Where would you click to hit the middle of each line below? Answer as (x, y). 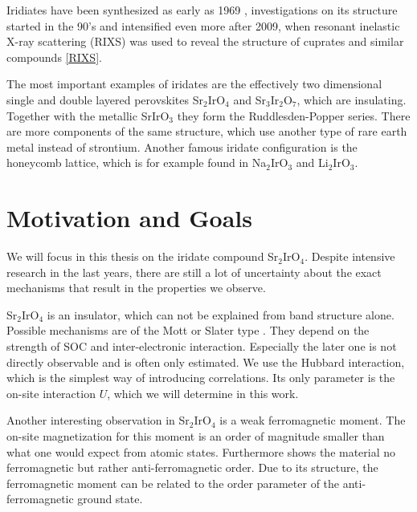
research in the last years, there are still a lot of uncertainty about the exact (194, 272)
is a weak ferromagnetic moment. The (313, 420)
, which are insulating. (352, 99)
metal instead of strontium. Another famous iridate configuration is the (182, 146)
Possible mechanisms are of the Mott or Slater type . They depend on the (188, 330)
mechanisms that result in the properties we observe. (136, 288)
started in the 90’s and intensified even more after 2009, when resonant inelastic (203, 25)
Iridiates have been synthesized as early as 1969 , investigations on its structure (202, 10)
